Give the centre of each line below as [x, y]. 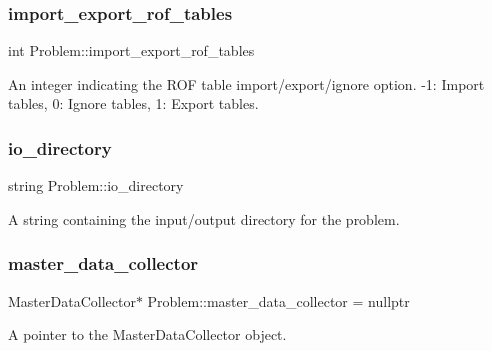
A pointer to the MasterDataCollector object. [147, 334]
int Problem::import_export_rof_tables [131, 50]
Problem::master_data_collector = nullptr [278, 300]
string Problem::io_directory [96, 185]
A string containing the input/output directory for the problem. [204, 218]
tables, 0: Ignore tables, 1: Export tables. [133, 103]
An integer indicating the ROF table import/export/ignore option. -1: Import [246, 83]
